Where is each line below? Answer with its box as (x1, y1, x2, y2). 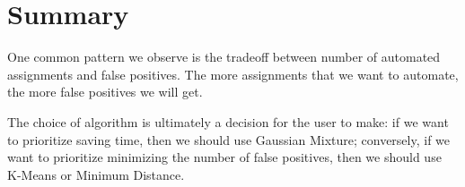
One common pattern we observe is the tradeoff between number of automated (7, 47, 441, 66)
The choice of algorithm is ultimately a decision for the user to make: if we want (7, 112, 449, 131)
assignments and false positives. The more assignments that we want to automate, (7, 64, 459, 83)
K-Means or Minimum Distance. (7, 165, 185, 183)
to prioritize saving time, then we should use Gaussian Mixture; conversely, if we (7, 130, 451, 149)
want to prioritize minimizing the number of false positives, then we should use (7, 148, 442, 166)
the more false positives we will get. (7, 82, 203, 101)
